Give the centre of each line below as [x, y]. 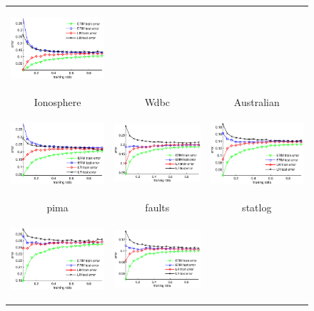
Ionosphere [57, 101]
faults [157, 207]
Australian [257, 101]
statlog [257, 207]
